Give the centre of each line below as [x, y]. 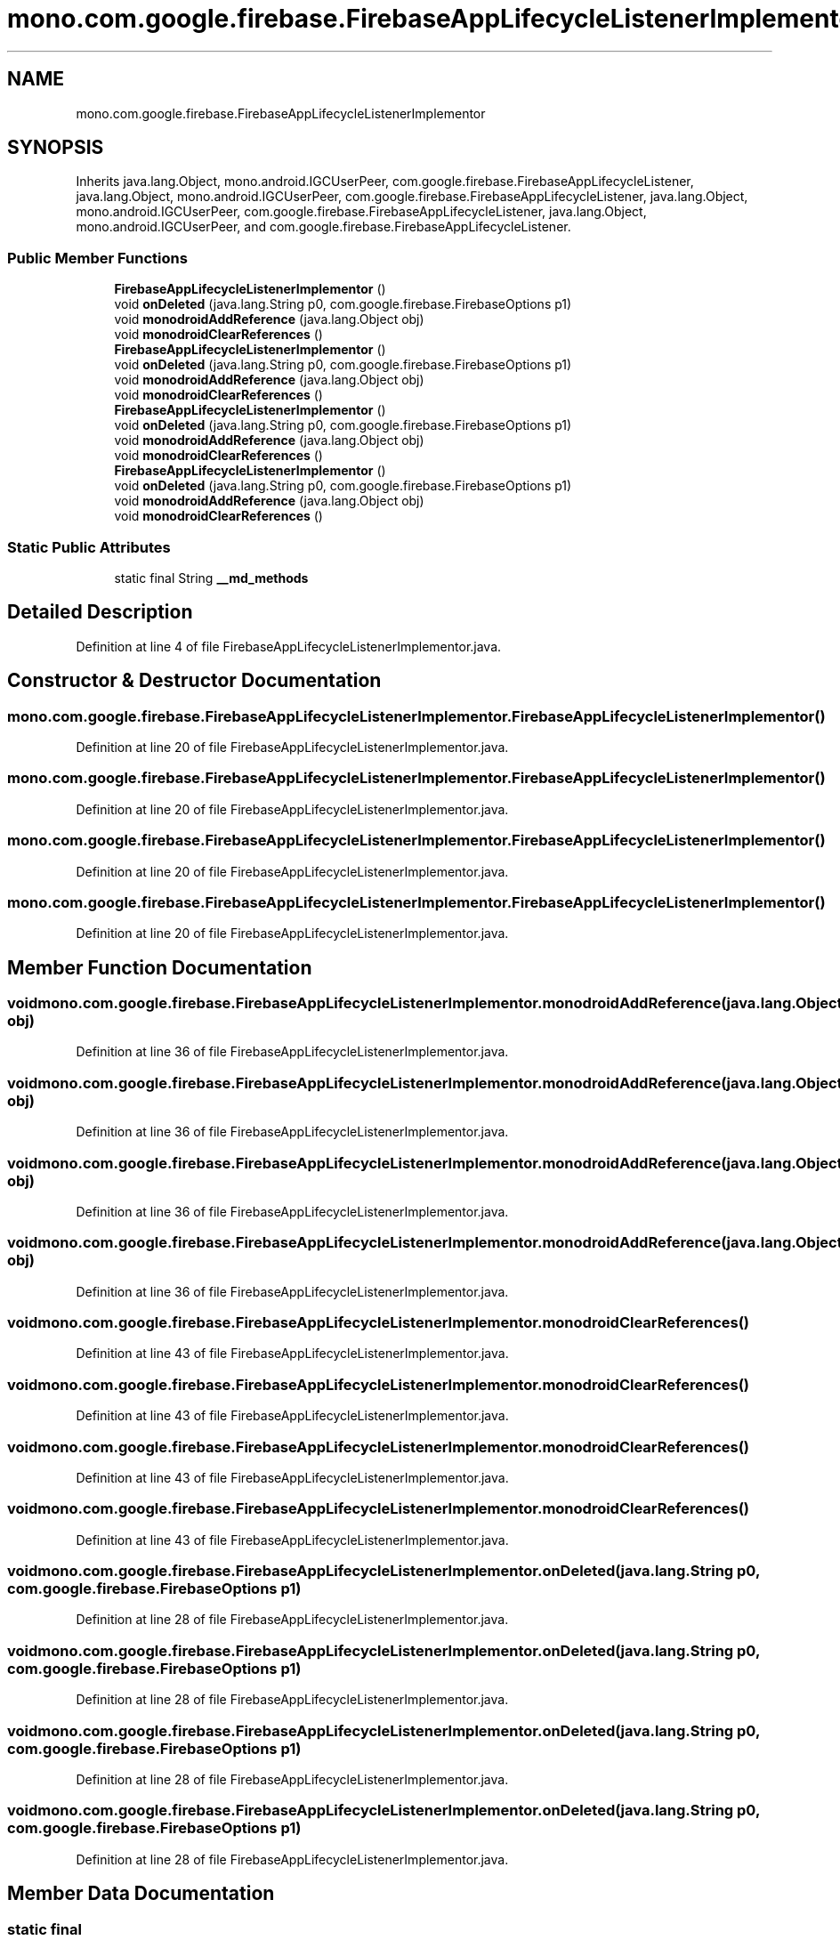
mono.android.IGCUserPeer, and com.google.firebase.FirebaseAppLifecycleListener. [323, 227]
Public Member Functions [97, 258]
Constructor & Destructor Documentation [194, 681]
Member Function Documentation [160, 967]
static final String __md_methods [211, 578]
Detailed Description [100, 612]
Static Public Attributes [89, 547]
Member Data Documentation [141, 1894]
